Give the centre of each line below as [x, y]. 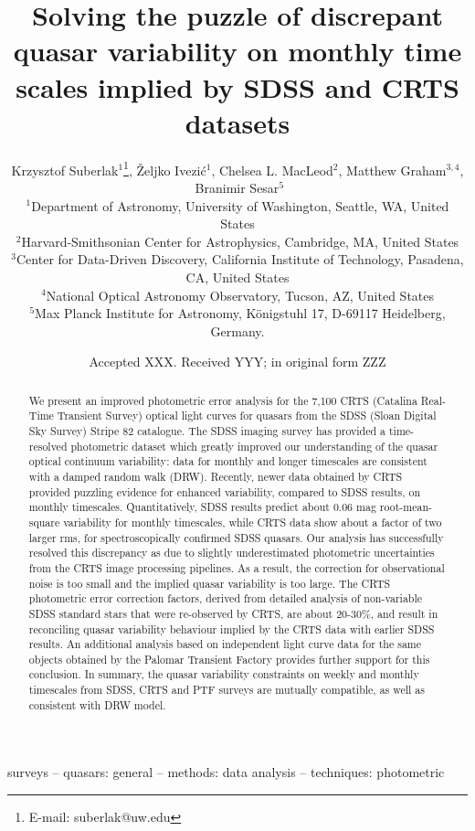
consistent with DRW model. [97, 704]
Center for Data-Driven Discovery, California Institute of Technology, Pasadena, [240, 259]
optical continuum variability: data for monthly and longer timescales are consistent [228, 461]
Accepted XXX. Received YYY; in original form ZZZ [237, 362]
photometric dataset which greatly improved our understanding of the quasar [254, 446]
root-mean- [406, 507]
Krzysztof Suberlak [65, 170]
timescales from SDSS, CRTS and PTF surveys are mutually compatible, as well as [227, 690]
